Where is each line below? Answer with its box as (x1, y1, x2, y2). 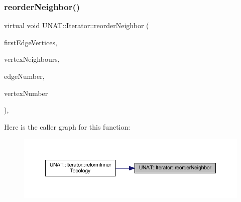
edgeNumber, (4, 71, 45, 81)
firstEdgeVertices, (4, 37, 57, 47)
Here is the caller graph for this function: (4, 121, 131, 132)
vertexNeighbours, (4, 54, 60, 64)
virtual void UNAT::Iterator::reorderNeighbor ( (4, 20, 149, 31)
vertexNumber (4, 87, 48, 98)
